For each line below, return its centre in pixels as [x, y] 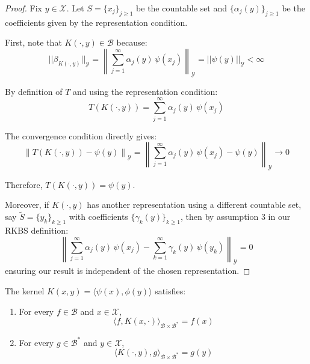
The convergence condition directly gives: [81, 135]
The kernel [25, 291]
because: [132, 42]
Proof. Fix [23, 8]
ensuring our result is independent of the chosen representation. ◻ [128, 271]
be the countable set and [182, 8]
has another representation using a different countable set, [194, 205]
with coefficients [98, 217]
